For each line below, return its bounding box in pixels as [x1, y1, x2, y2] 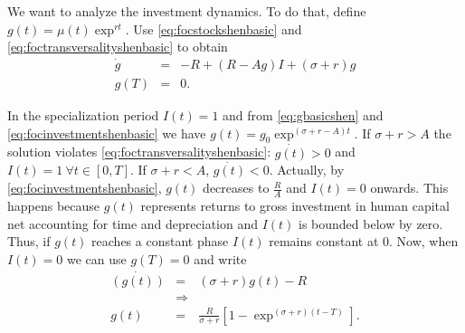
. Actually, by [269, 160, 345, 179]
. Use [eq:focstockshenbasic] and [125, 19, 302, 38]
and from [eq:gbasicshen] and [223, 106, 384, 125]
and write [194, 249, 247, 268]
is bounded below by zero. [299, 214, 443, 233]
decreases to [203, 178, 270, 197]
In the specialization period [7, 106, 159, 125]
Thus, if [7, 232, 51, 251]
